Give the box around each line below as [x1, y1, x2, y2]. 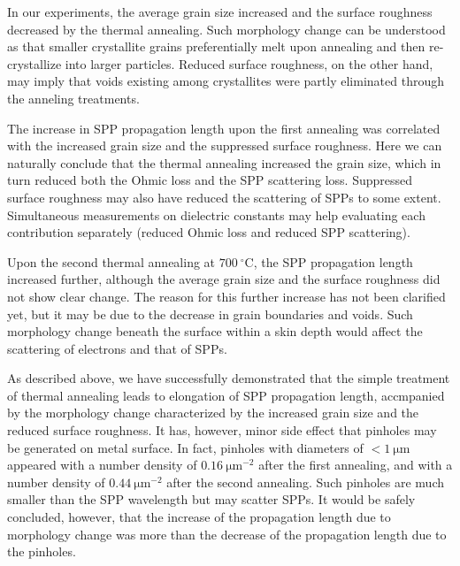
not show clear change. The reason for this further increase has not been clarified [7, 287, 446, 305]
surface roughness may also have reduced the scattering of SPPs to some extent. [7, 187, 441, 206]
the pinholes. [7, 542, 76, 561]
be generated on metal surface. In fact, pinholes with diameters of [7, 438, 364, 456]
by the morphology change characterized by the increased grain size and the [7, 403, 419, 422]
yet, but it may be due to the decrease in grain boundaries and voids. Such [7, 304, 413, 323]
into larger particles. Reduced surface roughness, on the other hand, [65, 54, 433, 73]
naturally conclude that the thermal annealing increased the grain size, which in [7, 153, 441, 172]
